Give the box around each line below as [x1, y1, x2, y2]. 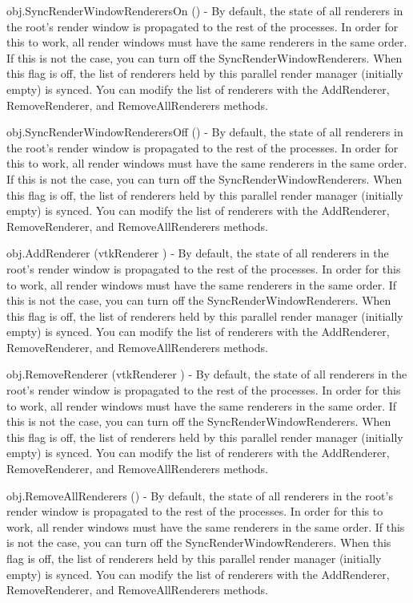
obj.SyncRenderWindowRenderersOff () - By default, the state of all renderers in [6, 123, 403, 140]
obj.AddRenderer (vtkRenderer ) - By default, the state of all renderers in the [6, 245, 389, 261]
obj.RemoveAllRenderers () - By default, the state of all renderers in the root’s [6, 487, 393, 504]
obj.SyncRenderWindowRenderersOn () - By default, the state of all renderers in [6, 2, 403, 18]
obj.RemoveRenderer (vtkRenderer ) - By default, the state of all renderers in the [6, 366, 407, 382]
